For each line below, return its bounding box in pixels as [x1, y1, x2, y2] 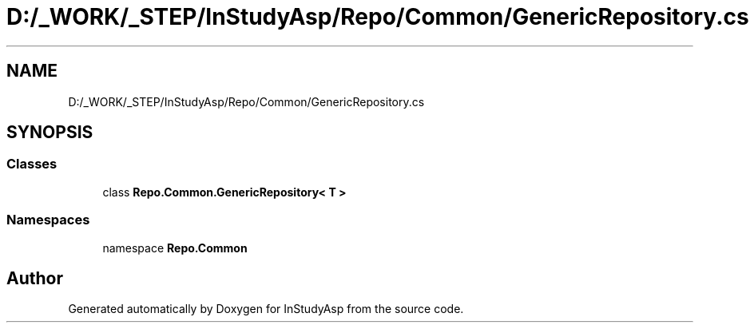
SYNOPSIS [6, 122, 93, 143]
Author [6, 268, 63, 288]
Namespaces [6, 212, 90, 228]
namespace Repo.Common [102, 240, 248, 255]
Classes [6, 156, 58, 172]
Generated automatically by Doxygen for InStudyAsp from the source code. [68, 302, 464, 316]
